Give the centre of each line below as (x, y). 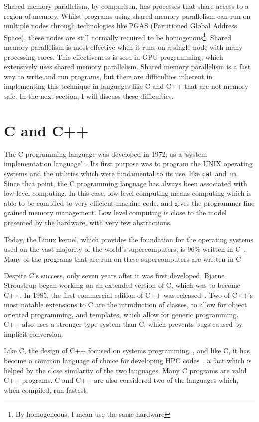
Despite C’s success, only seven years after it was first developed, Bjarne (114, 275)
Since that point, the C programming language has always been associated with (126, 183)
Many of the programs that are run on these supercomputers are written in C (123, 258)
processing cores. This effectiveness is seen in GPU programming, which (114, 57)
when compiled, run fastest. (46, 389)
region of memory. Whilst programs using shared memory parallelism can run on (127, 16)
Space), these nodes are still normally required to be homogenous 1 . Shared (118, 36)
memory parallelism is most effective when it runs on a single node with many (123, 47)
